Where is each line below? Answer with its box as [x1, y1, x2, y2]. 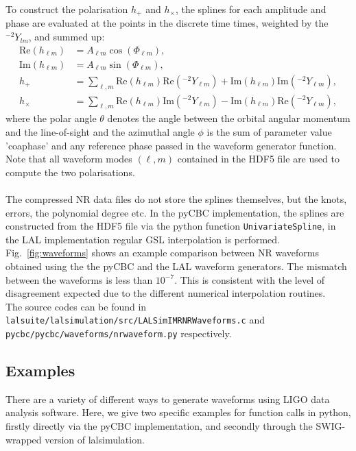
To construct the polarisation [5, 2, 128, 16]
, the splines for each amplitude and [175, 2, 327, 16]
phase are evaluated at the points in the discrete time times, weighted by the [5, 16, 329, 30]
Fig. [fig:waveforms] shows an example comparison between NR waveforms [5, 245, 320, 260]
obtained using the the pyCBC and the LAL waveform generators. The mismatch [5, 258, 347, 273]
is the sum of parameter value [206, 124, 332, 138]
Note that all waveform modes [5, 151, 132, 166]
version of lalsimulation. [45, 432, 145, 446]
